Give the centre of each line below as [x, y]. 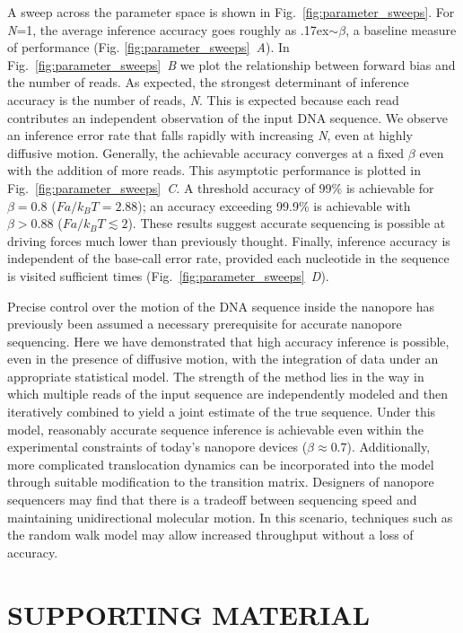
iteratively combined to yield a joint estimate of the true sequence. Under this [222, 412]
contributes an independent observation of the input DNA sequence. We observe [228, 117]
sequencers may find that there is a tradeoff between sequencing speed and [212, 500]
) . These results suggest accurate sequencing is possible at [287, 223]
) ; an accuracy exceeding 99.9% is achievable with [274, 205]
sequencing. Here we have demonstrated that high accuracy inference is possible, [228, 341]
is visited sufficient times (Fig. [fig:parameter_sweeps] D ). [168, 275]
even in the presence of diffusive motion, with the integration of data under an [223, 359]
